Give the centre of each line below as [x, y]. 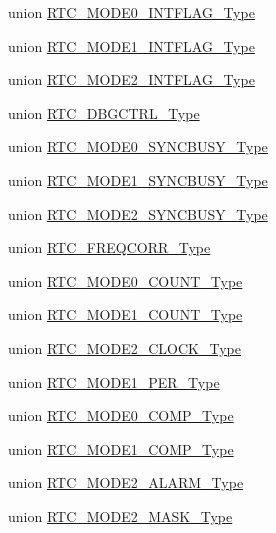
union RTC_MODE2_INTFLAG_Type [131, 79]
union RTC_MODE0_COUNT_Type [125, 280]
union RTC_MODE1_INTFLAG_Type [131, 45]
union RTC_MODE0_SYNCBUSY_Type [138, 146]
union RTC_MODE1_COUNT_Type [125, 314]
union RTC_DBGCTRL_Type [104, 112]
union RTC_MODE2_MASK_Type [120, 515]
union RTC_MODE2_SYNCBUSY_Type [138, 213]
